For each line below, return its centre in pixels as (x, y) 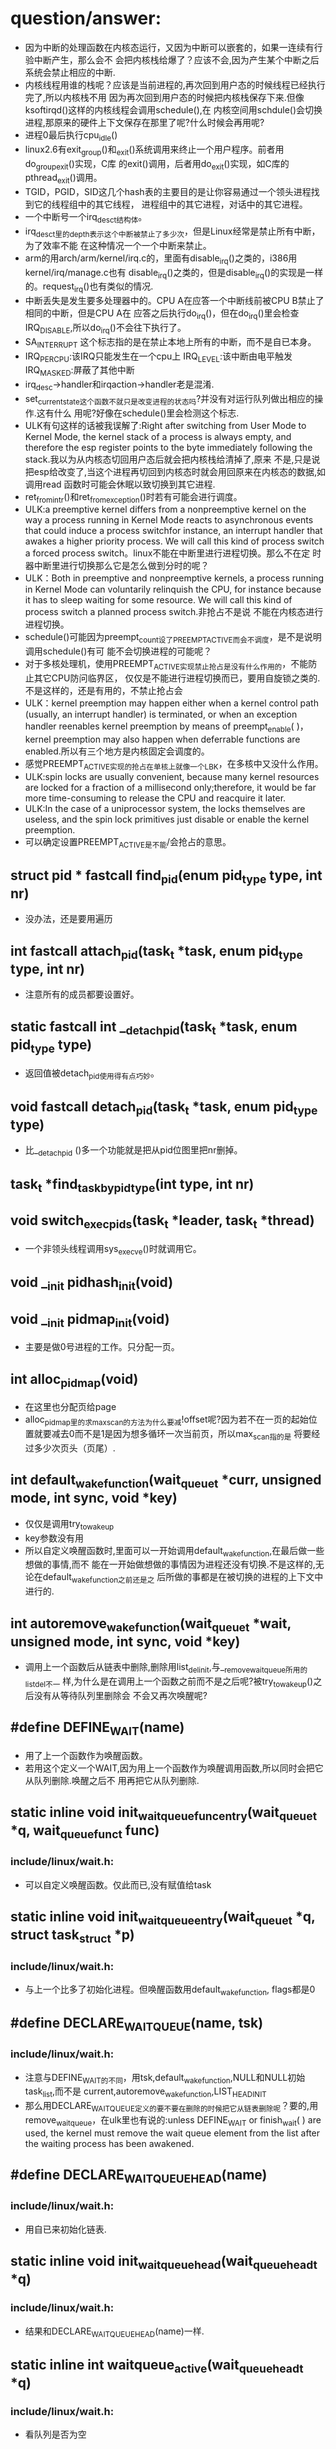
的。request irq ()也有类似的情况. (89, 287)
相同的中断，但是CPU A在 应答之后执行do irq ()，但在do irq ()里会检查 (162, 314)
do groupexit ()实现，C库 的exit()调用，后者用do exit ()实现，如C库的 (157, 164)
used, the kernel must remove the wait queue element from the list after (172, 2133)
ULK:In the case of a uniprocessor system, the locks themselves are (165, 808)
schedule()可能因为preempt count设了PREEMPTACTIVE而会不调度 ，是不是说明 (173, 638)
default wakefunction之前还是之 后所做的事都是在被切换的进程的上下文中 (183, 1578)
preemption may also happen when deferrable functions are (177, 739)
